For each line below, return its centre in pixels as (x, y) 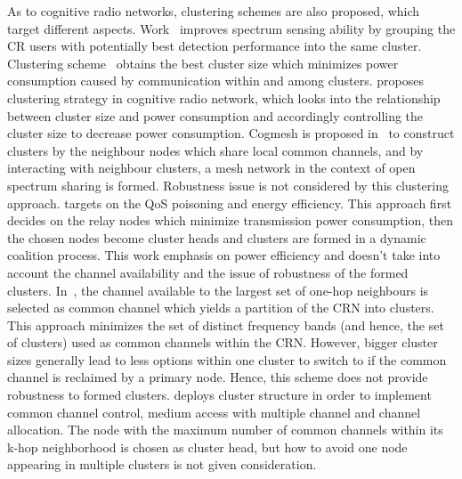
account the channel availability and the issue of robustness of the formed (208, 272)
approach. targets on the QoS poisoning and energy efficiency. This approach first (230, 203)
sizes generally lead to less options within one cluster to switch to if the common (227, 359)
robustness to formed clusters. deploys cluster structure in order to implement (219, 395)
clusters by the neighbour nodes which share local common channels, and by (215, 150)
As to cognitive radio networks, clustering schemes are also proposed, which (214, 11)
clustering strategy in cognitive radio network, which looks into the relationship (224, 97)
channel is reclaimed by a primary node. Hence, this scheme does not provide (218, 377)
